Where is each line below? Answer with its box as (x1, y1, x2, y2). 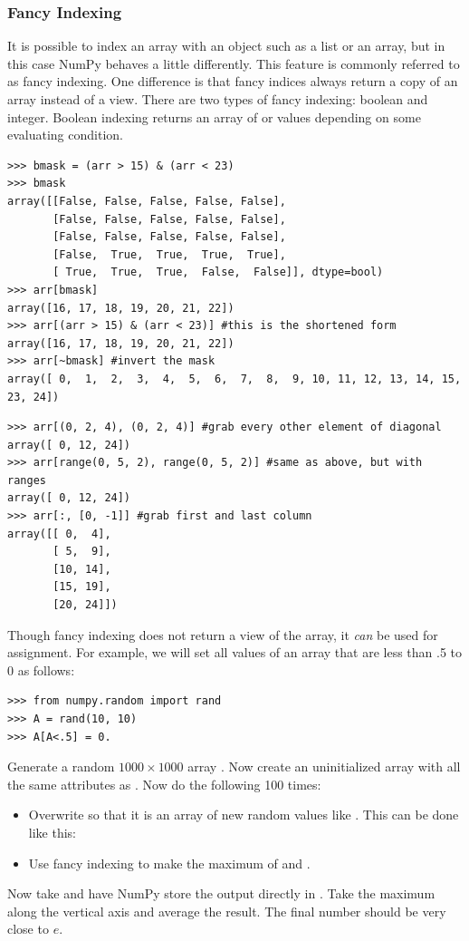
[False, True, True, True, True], (53, 247, 286, 261)
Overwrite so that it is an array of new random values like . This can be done (28, 805, 459, 824)
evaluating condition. (7, 125, 123, 144)
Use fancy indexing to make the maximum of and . (28, 853, 311, 872)
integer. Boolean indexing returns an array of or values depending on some (7, 107, 421, 126)
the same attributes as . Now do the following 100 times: (7, 774, 321, 793)
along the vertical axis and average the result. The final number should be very (7, 901, 446, 920)
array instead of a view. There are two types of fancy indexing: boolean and (7, 90, 428, 108)
